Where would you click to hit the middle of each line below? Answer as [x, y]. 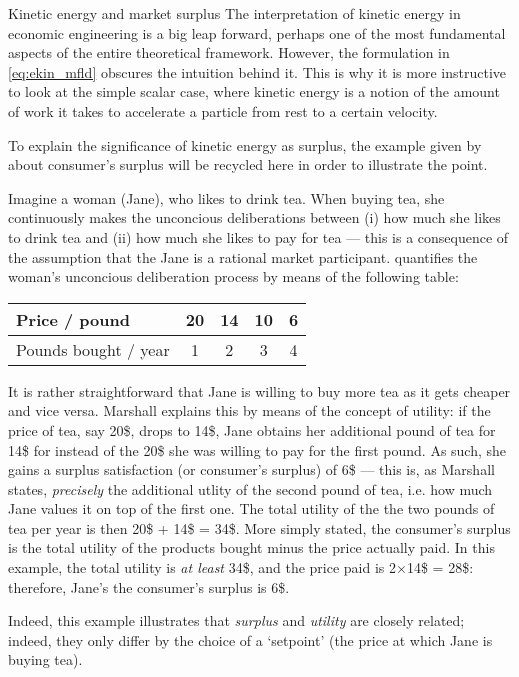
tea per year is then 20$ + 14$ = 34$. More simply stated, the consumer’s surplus [259, 527]
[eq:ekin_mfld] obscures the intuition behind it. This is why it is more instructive [257, 71]
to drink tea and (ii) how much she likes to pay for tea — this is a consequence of [258, 236]
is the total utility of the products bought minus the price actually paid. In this [251, 547]
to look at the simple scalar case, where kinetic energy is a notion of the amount [254, 91]
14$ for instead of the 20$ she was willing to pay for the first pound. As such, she [257, 449]
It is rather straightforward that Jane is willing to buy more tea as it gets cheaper [259, 390]
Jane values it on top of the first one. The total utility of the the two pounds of [251, 508]
